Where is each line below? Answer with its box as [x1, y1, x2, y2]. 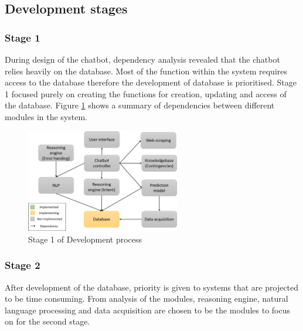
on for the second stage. [5, 315, 90, 327]
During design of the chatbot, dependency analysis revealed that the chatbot [5, 53, 280, 65]
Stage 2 [5, 258, 40, 272]
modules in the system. [5, 110, 87, 122]
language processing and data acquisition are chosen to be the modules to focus [5, 303, 291, 316]
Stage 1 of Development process [28, 233, 142, 245]
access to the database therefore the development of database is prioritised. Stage [5, 76, 297, 88]
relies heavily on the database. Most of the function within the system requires [5, 64, 288, 77]
